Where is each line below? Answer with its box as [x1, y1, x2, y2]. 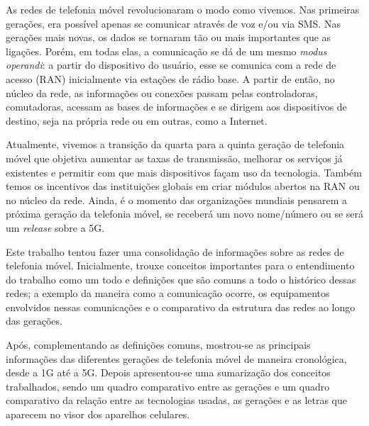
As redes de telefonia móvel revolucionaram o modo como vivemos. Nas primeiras [6, 2, 360, 16]
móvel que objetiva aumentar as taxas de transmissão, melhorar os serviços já [6, 150, 343, 165]
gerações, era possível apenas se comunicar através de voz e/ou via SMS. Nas [6, 16, 341, 30]
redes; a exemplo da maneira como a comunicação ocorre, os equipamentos [6, 286, 330, 301]
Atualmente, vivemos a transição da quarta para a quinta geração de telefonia [6, 137, 345, 152]
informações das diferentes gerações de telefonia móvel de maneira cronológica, [6, 351, 347, 366]
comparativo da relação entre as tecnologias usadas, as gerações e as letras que [6, 393, 347, 408]
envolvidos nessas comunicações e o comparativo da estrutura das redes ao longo [6, 299, 356, 314]
